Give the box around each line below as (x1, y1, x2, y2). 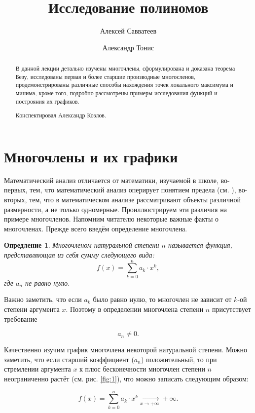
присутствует (212, 303, 251, 314)
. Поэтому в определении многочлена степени (66, 303, 204, 314)
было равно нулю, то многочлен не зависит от (93, 294, 232, 304)
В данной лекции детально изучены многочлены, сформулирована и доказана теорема (15, 64, 235, 73)
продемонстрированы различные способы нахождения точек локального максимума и (15, 80, 233, 89)
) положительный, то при (141, 354, 217, 364)
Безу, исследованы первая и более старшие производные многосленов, (15, 72, 196, 80)
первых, (4, 185, 28, 195)
